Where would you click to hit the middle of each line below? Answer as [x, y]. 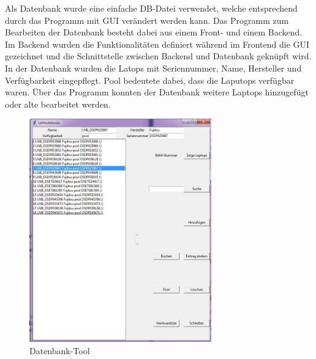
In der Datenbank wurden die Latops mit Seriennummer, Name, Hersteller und [153, 68]
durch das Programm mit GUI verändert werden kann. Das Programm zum [147, 20]
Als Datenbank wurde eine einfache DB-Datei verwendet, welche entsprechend [151, 8]
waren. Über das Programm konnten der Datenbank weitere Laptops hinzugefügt [157, 92]
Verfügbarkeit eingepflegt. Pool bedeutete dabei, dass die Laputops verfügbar [150, 80]
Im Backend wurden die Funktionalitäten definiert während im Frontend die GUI [157, 44]
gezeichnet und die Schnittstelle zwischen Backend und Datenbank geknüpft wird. [158, 56]
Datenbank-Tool [60, 351]
